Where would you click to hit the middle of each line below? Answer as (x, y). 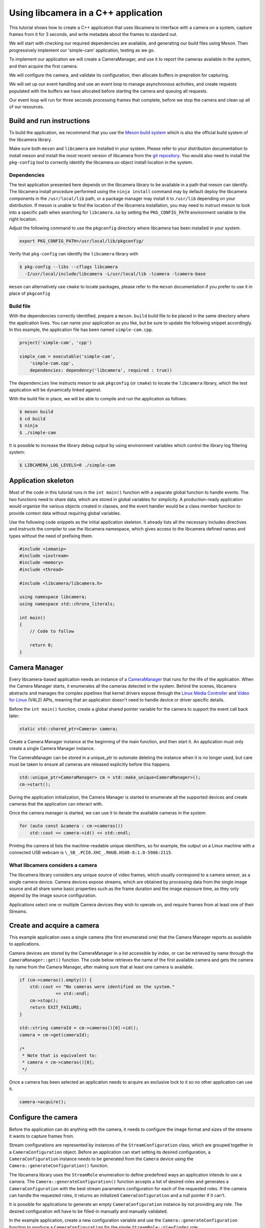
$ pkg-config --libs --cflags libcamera (68, 267)
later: (14, 716)
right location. (23, 219)
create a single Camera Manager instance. (52, 749)
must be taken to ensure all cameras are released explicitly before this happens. (90, 764)
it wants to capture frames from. (42, 1136)
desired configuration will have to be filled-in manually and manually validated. (88, 1211)
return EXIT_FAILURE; (56, 1007)
